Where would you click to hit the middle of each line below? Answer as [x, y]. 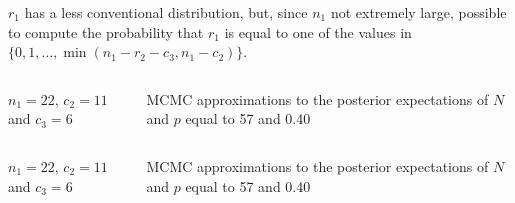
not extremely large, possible [418, 12]
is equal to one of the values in [318, 31]
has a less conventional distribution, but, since [166, 12]
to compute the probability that [106, 31]
